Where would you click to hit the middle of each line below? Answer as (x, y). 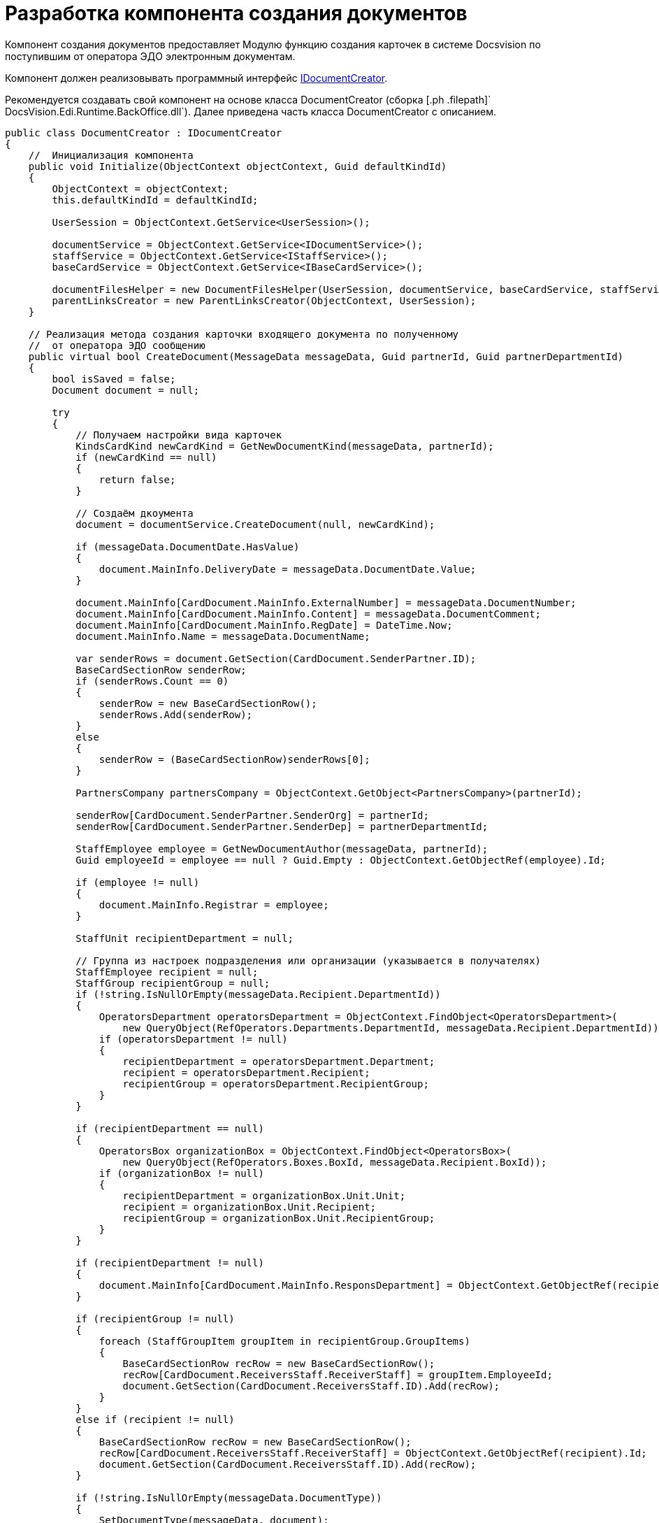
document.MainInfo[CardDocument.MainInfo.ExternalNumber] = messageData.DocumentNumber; (326, 602)
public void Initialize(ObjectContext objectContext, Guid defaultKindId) (238, 166)
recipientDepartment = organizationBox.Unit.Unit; (264, 1195)
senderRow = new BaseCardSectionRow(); (208, 703)
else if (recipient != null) (155, 1419)
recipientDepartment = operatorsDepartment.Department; (279, 1061)
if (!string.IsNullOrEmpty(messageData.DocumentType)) (229, 1497)
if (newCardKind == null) (146, 457)
